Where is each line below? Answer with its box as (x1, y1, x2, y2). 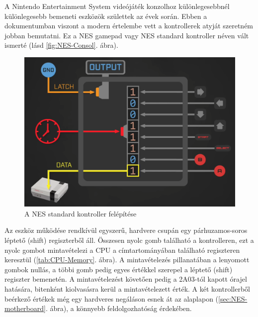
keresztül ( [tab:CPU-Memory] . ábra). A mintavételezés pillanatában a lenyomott (4, 254, 250, 265)
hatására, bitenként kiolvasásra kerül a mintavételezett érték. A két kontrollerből (4, 283, 250, 294)
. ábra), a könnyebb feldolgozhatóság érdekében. (45, 303, 192, 314)
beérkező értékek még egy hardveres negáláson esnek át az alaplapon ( (4, 293, 219, 304)
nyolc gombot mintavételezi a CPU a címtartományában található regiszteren (4, 244, 240, 255)
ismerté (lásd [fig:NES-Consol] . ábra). (4, 40, 118, 50)
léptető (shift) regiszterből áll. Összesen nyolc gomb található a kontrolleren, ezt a (4, 234, 254, 245)
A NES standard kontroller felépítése (24, 208, 137, 218)
